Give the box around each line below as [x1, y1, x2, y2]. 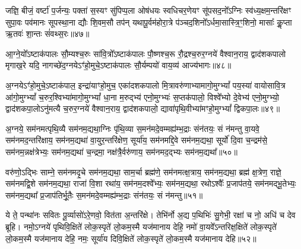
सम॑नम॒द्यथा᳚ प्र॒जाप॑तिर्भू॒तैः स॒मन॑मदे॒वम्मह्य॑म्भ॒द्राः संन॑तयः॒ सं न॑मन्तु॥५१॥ [5, 188, 203, 201]
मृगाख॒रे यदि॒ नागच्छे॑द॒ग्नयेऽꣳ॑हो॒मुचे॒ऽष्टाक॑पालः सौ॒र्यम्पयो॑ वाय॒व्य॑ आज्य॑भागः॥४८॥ [5, 59, 232, 71]
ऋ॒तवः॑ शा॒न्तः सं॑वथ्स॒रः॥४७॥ [5, 27, 90, 40]
